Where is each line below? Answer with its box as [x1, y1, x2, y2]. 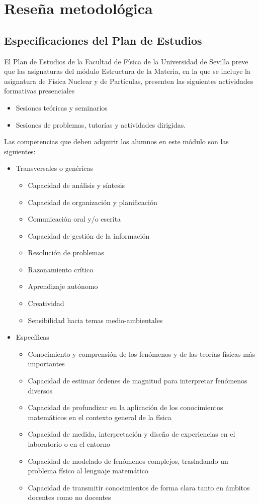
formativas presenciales [4, 85, 75, 96]
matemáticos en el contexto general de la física [28, 412, 171, 422]
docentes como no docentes [28, 492, 111, 502]
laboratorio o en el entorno [28, 439, 111, 449]
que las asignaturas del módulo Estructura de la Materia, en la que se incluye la [4, 66, 250, 76]
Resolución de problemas [28, 247, 104, 258]
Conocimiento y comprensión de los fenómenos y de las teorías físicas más [28, 348, 255, 359]
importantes [28, 358, 65, 369]
